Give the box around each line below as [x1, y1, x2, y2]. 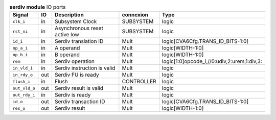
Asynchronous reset [54, 25, 103, 32]
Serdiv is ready [54, 91, 91, 99]
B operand [54, 51, 80, 58]
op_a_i [12, 45, 28, 51]
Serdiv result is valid [54, 85, 104, 92]
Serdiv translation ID [54, 38, 104, 45]
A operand [54, 44, 80, 52]
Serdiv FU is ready [54, 71, 99, 79]
